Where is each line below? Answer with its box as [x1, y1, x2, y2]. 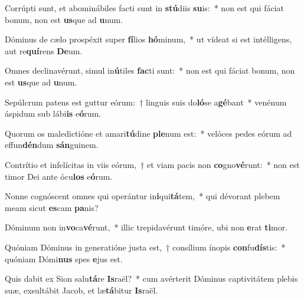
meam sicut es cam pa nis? [5, 201, 99, 213]
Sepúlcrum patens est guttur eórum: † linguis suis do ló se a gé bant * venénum [5, 95, 287, 108]
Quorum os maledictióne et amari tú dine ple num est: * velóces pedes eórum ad [5, 127, 292, 139]
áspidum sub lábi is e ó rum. [5, 107, 102, 120]
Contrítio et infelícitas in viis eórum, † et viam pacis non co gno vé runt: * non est [5, 158, 300, 170]
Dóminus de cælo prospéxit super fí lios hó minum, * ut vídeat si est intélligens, [5, 33, 292, 45]
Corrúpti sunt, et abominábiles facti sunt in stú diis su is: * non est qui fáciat [5, 2, 285, 14]
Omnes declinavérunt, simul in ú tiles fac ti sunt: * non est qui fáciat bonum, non [5, 64, 295, 77]
